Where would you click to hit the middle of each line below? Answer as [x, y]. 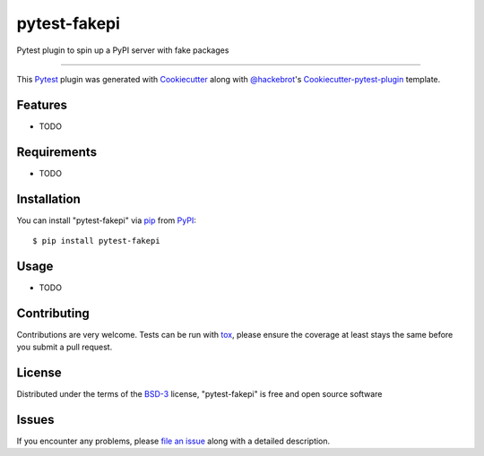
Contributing [53, 313]
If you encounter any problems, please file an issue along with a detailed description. [173, 441]
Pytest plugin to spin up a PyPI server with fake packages [123, 50]
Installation [48, 198]
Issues [35, 420]
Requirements [57, 152]
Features [42, 104]
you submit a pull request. [65, 347]
